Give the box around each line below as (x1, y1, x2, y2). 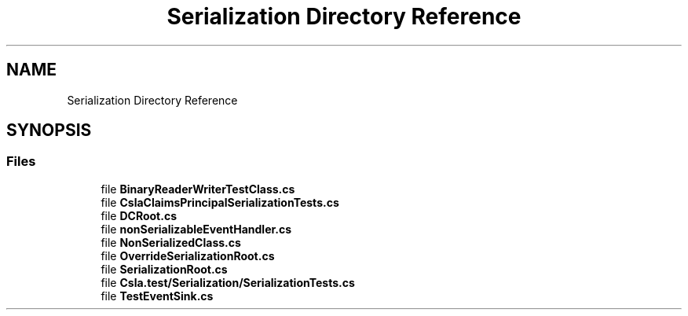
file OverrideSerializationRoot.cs (101, 248, 275, 263)
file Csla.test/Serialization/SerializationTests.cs (101, 275, 355, 289)
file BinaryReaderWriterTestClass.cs (101, 182, 295, 196)
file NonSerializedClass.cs (101, 235, 241, 249)
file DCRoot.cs (101, 208, 177, 222)
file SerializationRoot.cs (101, 262, 228, 276)
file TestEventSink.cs (101, 288, 214, 303)
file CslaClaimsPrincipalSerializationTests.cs (101, 195, 339, 209)
